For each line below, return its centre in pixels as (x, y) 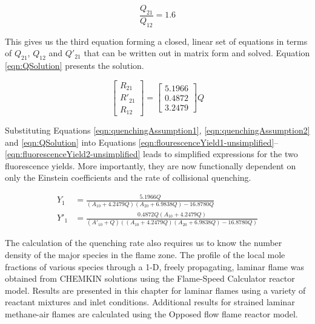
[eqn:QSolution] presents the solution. (75, 66)
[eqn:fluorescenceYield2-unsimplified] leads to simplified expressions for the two (151, 154)
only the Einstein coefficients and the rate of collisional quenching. (128, 177)
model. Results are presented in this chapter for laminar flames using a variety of (155, 290)
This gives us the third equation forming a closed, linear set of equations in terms (156, 41)
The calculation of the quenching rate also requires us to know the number (144, 243)
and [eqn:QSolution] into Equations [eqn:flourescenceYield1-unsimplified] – (142, 142)
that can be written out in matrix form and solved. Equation (197, 53)
